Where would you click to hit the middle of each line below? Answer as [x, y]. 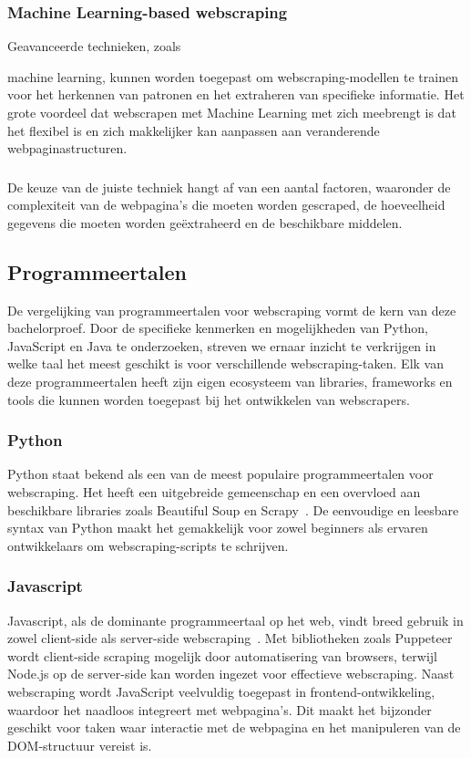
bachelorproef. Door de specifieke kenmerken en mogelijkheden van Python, [218, 328]
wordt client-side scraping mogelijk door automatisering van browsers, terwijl [222, 655]
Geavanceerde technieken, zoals [94, 46]
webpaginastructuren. [67, 148]
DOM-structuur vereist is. [80, 745]
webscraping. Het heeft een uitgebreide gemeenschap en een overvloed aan [214, 492]
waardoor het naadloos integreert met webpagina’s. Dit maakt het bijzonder [220, 709]
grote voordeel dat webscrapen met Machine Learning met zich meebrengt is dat [232, 112]
